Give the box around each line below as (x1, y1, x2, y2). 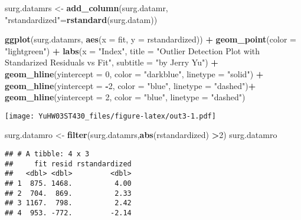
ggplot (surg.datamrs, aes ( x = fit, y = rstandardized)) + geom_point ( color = (5, 33, 296, 45)
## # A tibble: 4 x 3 (5, 150, 90, 158)
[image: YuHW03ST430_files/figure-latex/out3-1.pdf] (5, 111, 216, 120)
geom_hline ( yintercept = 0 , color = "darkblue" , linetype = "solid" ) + (5, 67, 264, 80)
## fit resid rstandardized (5, 159, 132, 168)
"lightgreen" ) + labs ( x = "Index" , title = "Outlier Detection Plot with (5, 44, 260, 57)
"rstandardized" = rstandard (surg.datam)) (5, 13, 158, 25)
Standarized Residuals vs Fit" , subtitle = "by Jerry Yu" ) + (5, 56, 218, 68)
